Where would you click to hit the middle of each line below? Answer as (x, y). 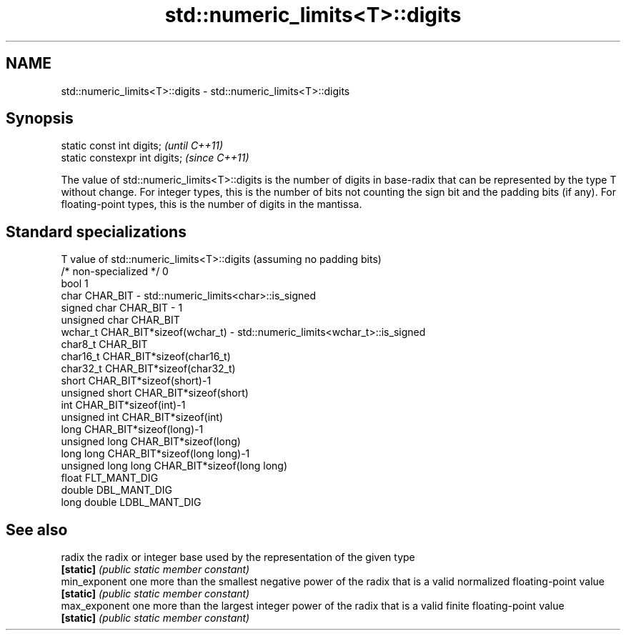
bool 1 (75, 284)
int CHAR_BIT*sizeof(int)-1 (123, 405)
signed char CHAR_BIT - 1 (122, 308)
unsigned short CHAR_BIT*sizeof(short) (155, 393)
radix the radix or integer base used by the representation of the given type (238, 557)
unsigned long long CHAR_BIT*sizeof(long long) (174, 466)
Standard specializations (96, 232)
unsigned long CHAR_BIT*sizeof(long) (151, 442)
